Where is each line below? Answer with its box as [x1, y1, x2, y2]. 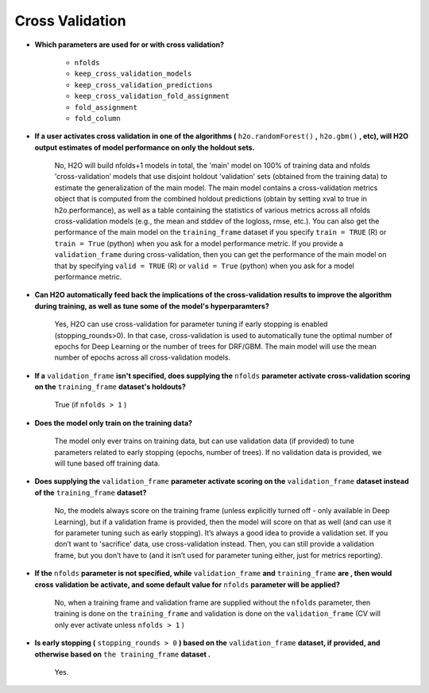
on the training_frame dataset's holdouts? [34, 382, 187, 391]
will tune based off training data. [54, 458, 160, 469]
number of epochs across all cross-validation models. [54, 352, 230, 362]
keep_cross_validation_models [74, 69, 192, 79]
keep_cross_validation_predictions [74, 80, 214, 89]
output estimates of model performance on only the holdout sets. [34, 142, 255, 152]
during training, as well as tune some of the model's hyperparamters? [34, 301, 269, 310]
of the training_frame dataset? [34, 488, 147, 497]
